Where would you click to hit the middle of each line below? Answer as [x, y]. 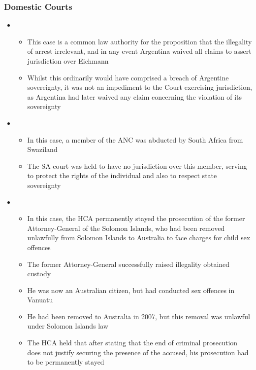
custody [39, 274]
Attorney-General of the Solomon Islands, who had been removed [126, 228]
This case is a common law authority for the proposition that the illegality [140, 41]
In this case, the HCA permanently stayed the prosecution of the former [136, 218]
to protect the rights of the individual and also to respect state [122, 175]
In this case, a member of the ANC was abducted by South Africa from [135, 139]
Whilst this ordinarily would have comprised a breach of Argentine [128, 77]
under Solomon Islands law [68, 326]
